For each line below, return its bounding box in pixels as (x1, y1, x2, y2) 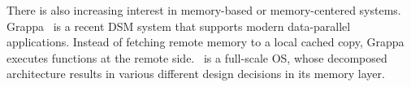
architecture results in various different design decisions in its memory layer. (6, 65, 385, 82)
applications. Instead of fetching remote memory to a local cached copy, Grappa (6, 33, 405, 50)
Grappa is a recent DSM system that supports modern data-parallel (6, 17, 351, 34)
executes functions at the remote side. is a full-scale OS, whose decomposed (6, 49, 387, 66)
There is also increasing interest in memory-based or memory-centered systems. (6, 2, 401, 18)
